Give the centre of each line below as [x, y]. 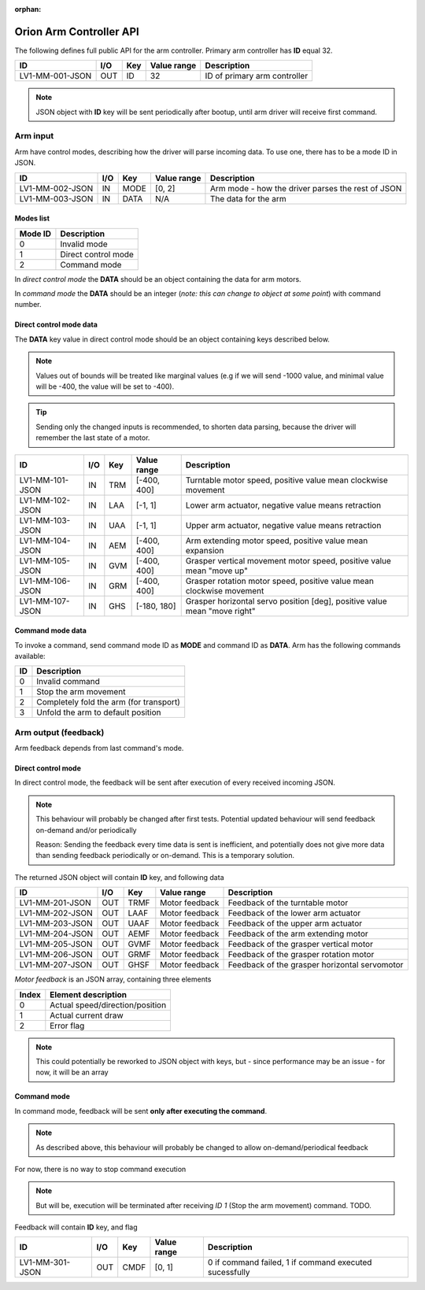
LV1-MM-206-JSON [56, 955]
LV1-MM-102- [45, 500]
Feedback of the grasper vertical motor [301, 944]
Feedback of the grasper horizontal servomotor [316, 965]
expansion [205, 550]
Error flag [67, 1026]
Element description [89, 994]
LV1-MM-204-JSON [56, 934]
